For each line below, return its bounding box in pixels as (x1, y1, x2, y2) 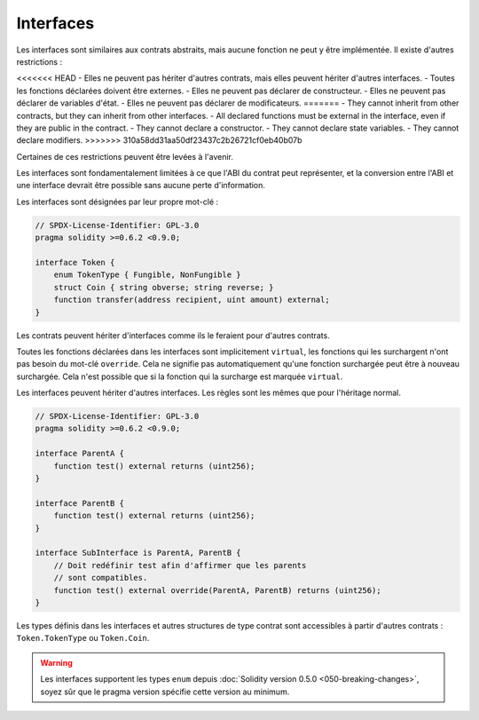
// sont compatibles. (53, 573, 148, 583)
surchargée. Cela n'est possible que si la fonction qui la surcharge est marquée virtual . (16, 371, 343, 382)
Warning (40, 657, 73, 668)
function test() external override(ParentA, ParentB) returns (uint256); (53, 585, 381, 595)
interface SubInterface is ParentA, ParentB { (35, 548, 241, 558)
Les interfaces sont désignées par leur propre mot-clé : (16, 196, 219, 207)
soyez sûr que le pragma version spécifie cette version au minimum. (40, 686, 290, 697)
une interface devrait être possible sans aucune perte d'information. (16, 180, 266, 191)
